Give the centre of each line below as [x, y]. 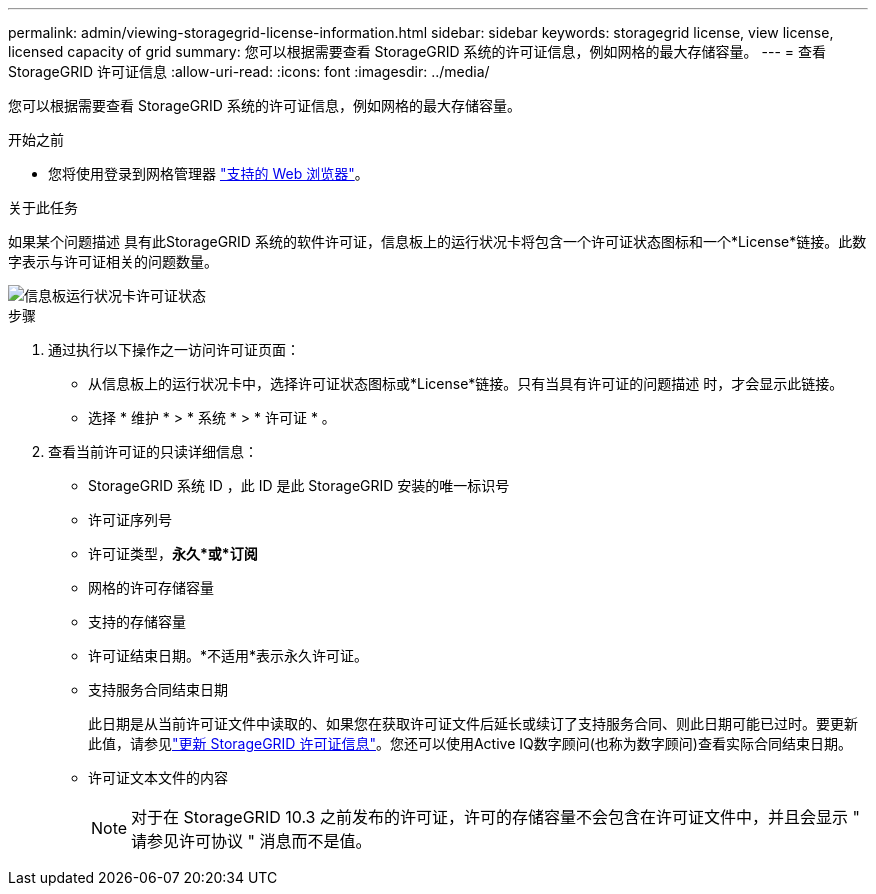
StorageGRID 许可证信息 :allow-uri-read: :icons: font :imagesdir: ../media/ [249, 71]
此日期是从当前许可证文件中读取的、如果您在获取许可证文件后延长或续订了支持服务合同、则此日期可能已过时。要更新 [473, 723]
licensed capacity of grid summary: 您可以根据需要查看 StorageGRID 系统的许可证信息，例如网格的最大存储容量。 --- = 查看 [417, 51]
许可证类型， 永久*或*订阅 [173, 553]
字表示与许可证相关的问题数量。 [113, 261]
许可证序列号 [130, 519]
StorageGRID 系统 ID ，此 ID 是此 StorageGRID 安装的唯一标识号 [299, 485]
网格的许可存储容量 [151, 587]
